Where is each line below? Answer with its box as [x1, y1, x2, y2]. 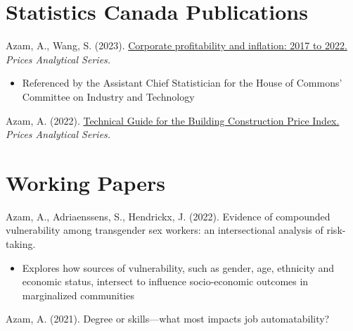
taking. [6, 237, 36, 251]
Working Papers [6, 168, 165, 196]
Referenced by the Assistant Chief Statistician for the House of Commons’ [22, 75, 342, 90]
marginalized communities [22, 287, 134, 302]
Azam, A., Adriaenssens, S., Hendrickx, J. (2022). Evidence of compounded [6, 208, 330, 223]
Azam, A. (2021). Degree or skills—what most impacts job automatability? [6, 311, 330, 326]
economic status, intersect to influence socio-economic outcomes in [22, 274, 309, 289]
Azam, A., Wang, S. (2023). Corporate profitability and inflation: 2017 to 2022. [6, 38, 347, 53]
